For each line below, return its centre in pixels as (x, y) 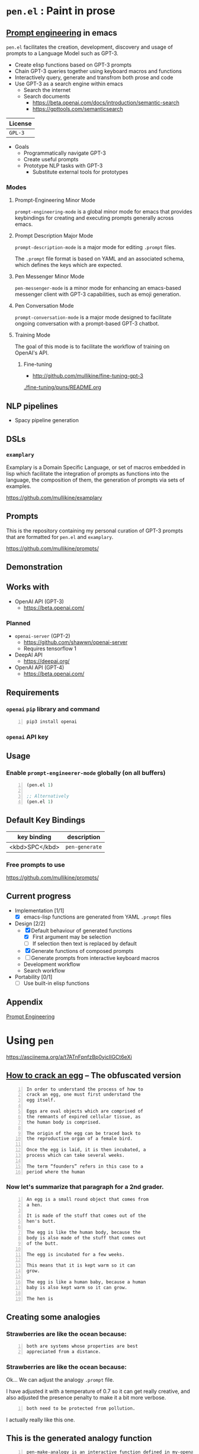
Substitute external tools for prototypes (80, 172)
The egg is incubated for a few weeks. (76, 1254)
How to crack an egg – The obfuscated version (94, 1075)
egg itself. (41, 1100)
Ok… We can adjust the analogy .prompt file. (60, 1380)
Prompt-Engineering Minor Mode (55, 200)
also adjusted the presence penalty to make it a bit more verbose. (86, 1398)
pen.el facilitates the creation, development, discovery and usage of (89, 47)
